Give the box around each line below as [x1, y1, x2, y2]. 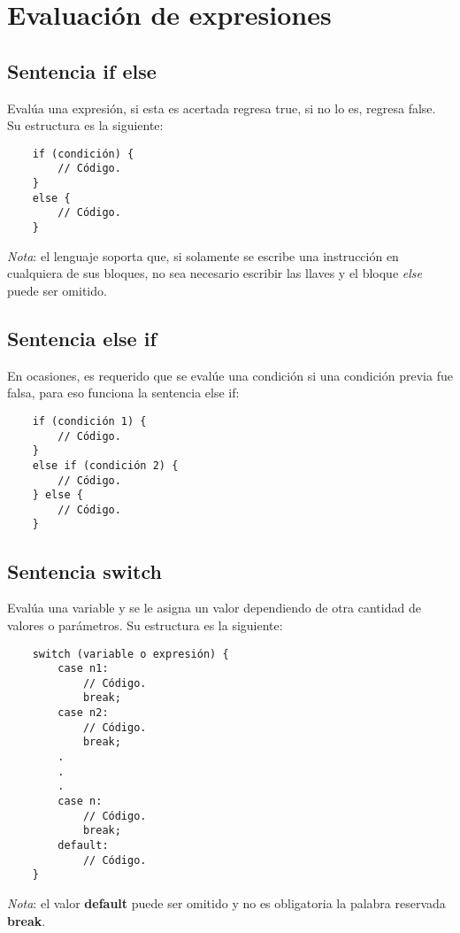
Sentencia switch [7, 557, 162, 584]
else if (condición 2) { [32, 459, 179, 472]
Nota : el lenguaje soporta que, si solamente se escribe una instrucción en [7, 246, 399, 265]
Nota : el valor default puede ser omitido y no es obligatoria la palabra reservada [7, 894, 446, 913]
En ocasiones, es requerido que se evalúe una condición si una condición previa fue [7, 366, 453, 384]
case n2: [57, 706, 109, 720]
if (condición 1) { [32, 414, 147, 428]
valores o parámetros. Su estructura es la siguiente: [7, 615, 283, 634]
